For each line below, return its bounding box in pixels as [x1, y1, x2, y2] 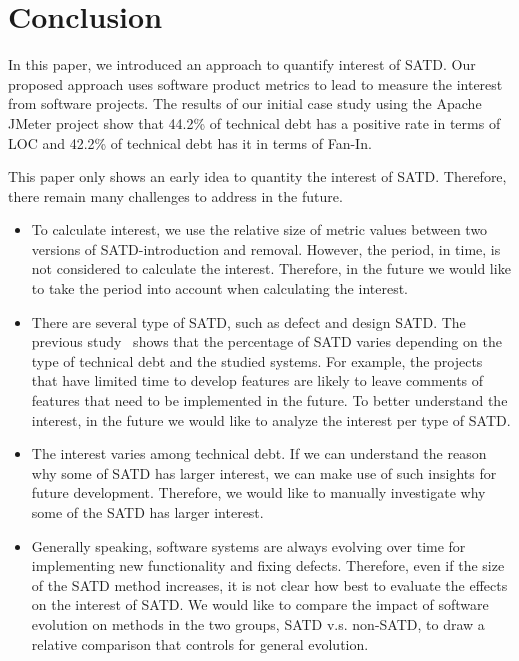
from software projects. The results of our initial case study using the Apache [8, 93, 482, 114]
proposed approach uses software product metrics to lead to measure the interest [8, 73, 503, 94]
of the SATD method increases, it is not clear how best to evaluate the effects [31, 574, 508, 595]
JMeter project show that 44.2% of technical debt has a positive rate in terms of [8, 112, 501, 133]
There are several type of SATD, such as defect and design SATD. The [31, 311, 466, 332]
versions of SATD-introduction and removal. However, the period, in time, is [31, 238, 501, 259]
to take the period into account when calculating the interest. [31, 278, 409, 299]
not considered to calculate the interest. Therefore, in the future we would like [31, 258, 511, 279]
